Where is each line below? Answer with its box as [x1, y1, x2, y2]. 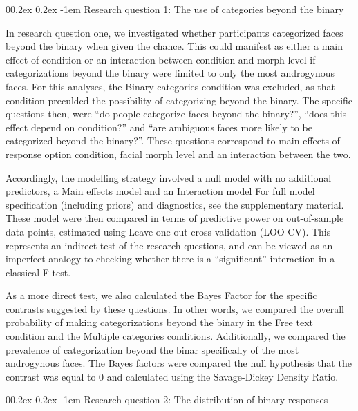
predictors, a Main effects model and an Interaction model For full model [6, 184, 315, 198]
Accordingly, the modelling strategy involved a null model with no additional [6, 170, 332, 184]
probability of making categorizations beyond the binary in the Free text [6, 315, 313, 329]
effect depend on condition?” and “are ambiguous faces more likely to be [6, 120, 312, 134]
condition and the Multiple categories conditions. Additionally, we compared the [6, 329, 346, 343]
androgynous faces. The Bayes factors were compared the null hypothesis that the [6, 356, 352, 370]
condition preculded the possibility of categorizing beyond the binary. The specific [6, 93, 353, 107]
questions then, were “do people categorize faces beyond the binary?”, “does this [6, 106, 347, 121]
